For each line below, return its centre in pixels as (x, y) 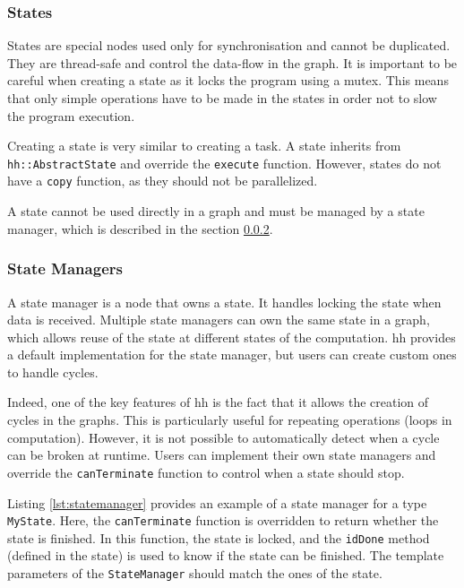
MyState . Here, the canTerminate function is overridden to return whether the (223, 520)
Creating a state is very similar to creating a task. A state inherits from (204, 146)
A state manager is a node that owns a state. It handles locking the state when (224, 302)
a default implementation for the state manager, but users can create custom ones (232, 355)
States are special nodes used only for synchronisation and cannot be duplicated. (229, 45)
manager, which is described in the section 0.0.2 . (140, 228)
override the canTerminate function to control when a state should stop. (206, 472)
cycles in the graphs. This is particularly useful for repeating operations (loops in (230, 420)
